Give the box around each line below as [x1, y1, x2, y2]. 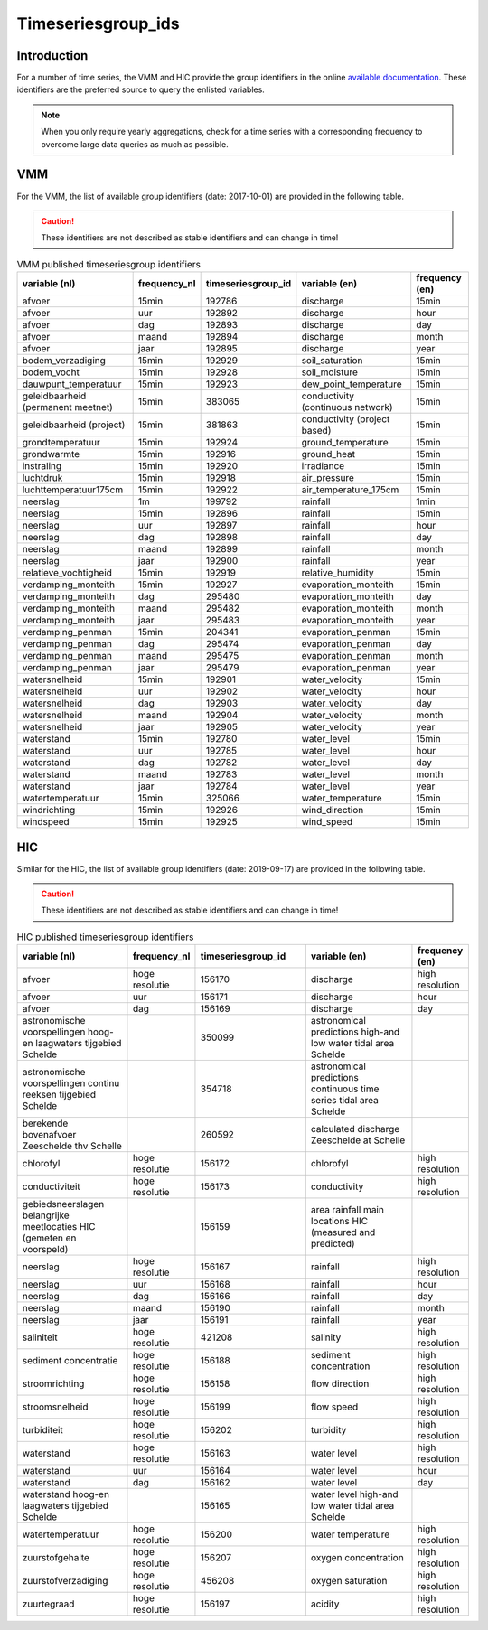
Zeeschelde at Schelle [310, 1134, 406, 1147]
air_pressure [301, 472, 354, 484]
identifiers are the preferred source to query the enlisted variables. [16, 84, 266, 95]
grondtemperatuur [22, 436, 101, 449]
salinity [310, 1331, 342, 1344]
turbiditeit [22, 1424, 63, 1437]
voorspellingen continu [22, 1077, 120, 1090]
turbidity [310, 1424, 347, 1437]
